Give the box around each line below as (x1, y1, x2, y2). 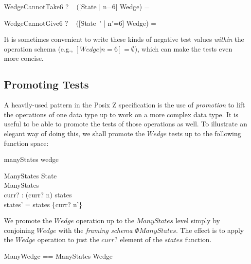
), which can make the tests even (134, 43, 233, 53)
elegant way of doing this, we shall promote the (4, 128, 145, 138)
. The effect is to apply (176, 225, 244, 235)
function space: (4, 138, 49, 148)
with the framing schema (58, 225, 133, 235)
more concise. (4, 53, 44, 63)
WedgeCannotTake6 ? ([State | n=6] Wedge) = (4, 1, 150, 11)
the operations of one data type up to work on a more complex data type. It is (4, 109, 238, 119)
